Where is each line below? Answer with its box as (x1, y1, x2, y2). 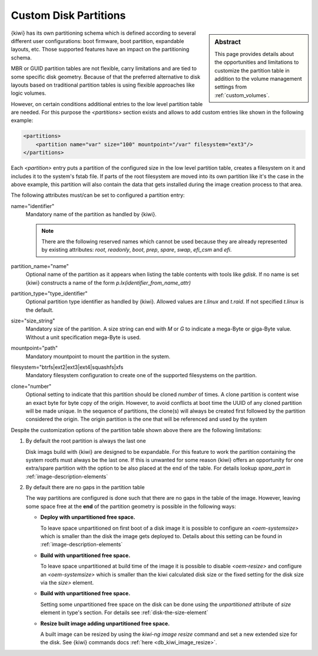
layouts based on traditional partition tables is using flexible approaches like (11, 81, 195, 88)
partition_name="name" (11, 262, 69, 269)
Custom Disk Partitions (11, 9, 126, 22)
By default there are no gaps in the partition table (25, 484, 145, 491)
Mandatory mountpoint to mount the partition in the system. (25, 352, 171, 360)
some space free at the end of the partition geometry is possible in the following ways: (25, 503, 236, 510)
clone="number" (11, 383, 52, 390)
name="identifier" (11, 202, 55, 209)
